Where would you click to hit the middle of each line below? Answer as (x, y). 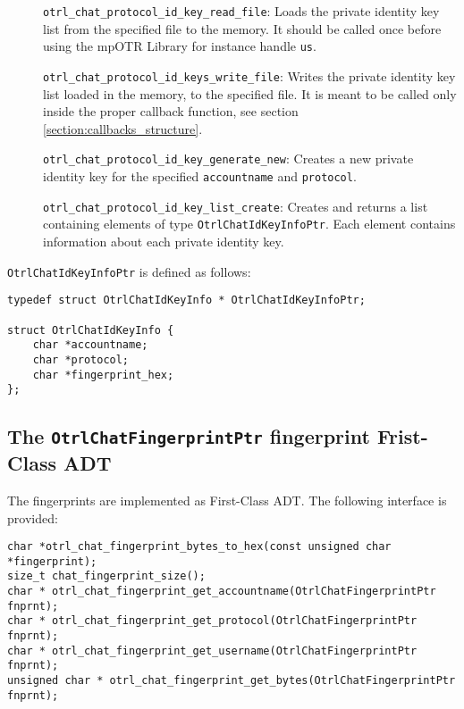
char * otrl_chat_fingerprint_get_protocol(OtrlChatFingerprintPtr (212, 621)
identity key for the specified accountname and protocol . (200, 176)
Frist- (402, 436)
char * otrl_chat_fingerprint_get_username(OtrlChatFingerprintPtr (212, 651)
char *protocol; (81, 359)
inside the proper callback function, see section (171, 111)
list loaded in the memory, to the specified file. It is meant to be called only (250, 93)
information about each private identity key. (164, 241)
